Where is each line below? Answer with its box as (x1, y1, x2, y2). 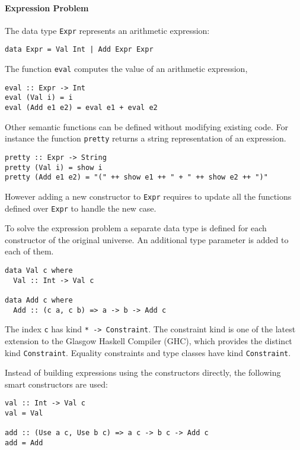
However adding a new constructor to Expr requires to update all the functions (5, 190, 292, 202)
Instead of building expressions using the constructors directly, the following (5, 366, 281, 379)
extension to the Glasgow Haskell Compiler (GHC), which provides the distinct (5, 334, 292, 347)
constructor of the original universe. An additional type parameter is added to (5, 233, 289, 246)
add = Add (5, 439, 43, 448)
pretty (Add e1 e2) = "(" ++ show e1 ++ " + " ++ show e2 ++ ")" (5, 173, 268, 182)
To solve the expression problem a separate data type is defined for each (5, 222, 267, 234)
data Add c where (5, 296, 73, 305)
